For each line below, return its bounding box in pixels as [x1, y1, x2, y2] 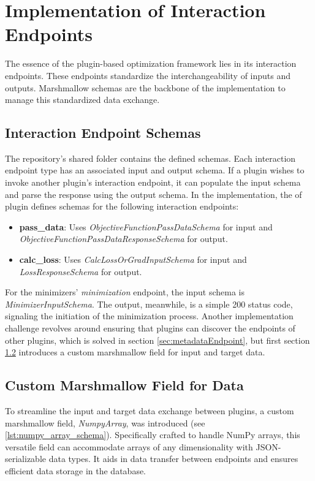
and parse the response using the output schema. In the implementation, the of [5, 187, 302, 200]
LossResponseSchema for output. [19, 265, 142, 278]
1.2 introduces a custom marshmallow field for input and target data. [5, 346, 265, 358]
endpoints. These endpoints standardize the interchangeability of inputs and [5, 69, 291, 81]
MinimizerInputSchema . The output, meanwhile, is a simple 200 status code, [5, 297, 293, 310]
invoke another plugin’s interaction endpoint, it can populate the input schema [5, 176, 301, 189]
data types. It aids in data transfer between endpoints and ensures [48, 452, 298, 465]
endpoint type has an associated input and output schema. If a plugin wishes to [5, 164, 305, 176]
